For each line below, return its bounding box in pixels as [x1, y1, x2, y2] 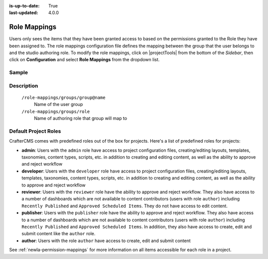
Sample [9, 69, 28, 76]
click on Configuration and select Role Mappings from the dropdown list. [9, 57, 160, 63]
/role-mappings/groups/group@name [21, 94, 106, 100]
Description [9, 82, 38, 89]
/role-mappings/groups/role [21, 108, 90, 114]
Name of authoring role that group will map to [34, 115, 128, 121]
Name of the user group [34, 101, 83, 107]
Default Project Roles [9, 127, 62, 134]
